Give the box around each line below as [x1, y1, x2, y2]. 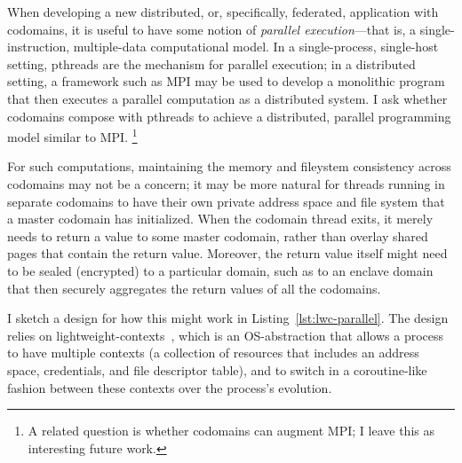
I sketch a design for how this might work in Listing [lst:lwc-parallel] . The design [7, 309, 449, 327]
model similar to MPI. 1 [7, 125, 138, 145]
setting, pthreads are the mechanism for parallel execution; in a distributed [7, 54, 416, 73]
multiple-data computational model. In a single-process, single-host [73, 37, 439, 56]
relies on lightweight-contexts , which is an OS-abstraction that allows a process [7, 326, 444, 344]
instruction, [7, 37, 70, 56]
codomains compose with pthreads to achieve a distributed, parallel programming [7, 106, 451, 125]
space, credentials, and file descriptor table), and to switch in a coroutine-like [7, 360, 427, 379]
